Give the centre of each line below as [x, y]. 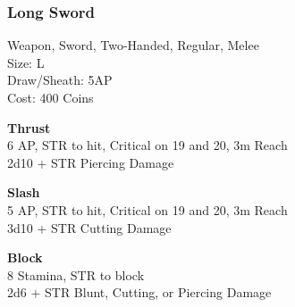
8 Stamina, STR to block [76, 274]
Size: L [26, 62]
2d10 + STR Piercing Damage [91, 162]
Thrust [29, 127]
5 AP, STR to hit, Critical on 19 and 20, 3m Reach [147, 209]
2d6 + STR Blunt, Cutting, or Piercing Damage [139, 292]
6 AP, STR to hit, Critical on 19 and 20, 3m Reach [147, 145]
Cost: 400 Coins [51, 97]
